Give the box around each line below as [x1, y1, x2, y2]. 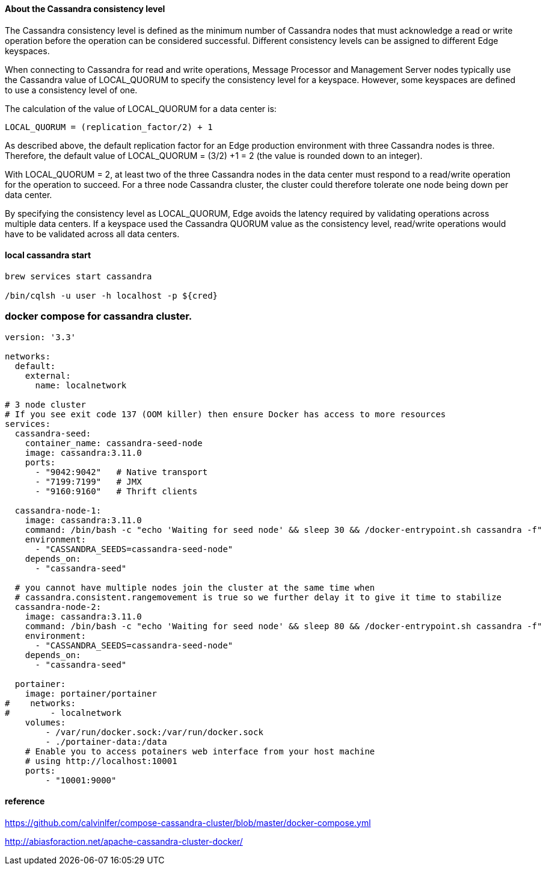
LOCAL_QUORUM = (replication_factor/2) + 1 [5, 122, 213, 132]
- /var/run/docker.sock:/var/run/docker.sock [45, 727, 263, 737]
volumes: [25, 717, 66, 727]
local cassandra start [5, 250, 91, 261]
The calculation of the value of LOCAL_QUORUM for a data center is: [5, 103, 277, 114]
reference [5, 796, 45, 807]
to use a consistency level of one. [5, 84, 138, 95]
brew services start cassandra [5, 271, 152, 281]
